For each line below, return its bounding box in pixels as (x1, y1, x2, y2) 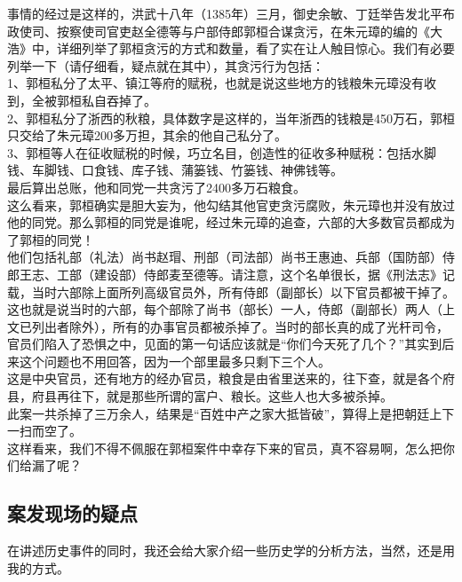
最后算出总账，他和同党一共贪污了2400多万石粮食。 (7, 177, 306, 196)
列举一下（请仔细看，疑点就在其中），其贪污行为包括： (7, 56, 324, 75)
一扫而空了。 (7, 421, 82, 440)
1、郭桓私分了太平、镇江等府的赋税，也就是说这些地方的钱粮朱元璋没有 (7, 74, 424, 92)
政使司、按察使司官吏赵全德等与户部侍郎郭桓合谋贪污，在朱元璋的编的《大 (7, 21, 442, 40)
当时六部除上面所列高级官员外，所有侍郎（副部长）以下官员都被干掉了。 (31, 282, 455, 301)
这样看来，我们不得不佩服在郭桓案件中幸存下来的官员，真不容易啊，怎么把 (7, 438, 442, 457)
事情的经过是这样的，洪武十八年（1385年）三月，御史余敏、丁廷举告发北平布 (7, 4, 455, 22)
